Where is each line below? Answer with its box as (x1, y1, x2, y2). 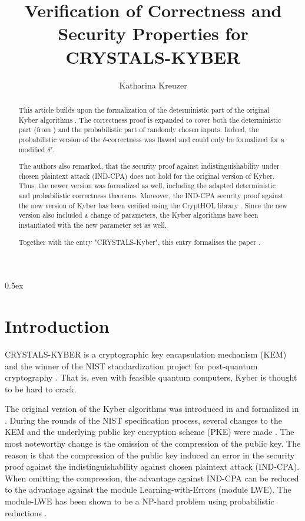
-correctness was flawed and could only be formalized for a (105, 134, 284, 144)
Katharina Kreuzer (119, 78, 187, 91)
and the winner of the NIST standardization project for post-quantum (5, 359, 258, 372)
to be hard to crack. (5, 382, 77, 395)
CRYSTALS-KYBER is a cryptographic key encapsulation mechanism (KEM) (5, 348, 287, 360)
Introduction (5, 313, 110, 337)
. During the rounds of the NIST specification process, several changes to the (5, 414, 282, 426)
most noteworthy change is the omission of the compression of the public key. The (5, 437, 301, 450)
